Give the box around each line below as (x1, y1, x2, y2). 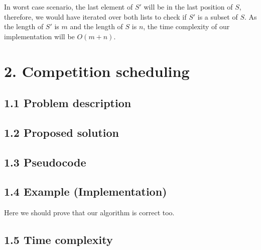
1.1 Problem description (4, 95, 132, 111)
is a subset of (197, 11, 238, 22)
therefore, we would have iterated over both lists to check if (4, 11, 187, 22)
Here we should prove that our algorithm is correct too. (4, 207, 175, 218)
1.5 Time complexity (4, 232, 113, 247)
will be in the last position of (144, 2, 233, 12)
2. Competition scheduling (4, 60, 190, 81)
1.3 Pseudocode (4, 154, 86, 170)
